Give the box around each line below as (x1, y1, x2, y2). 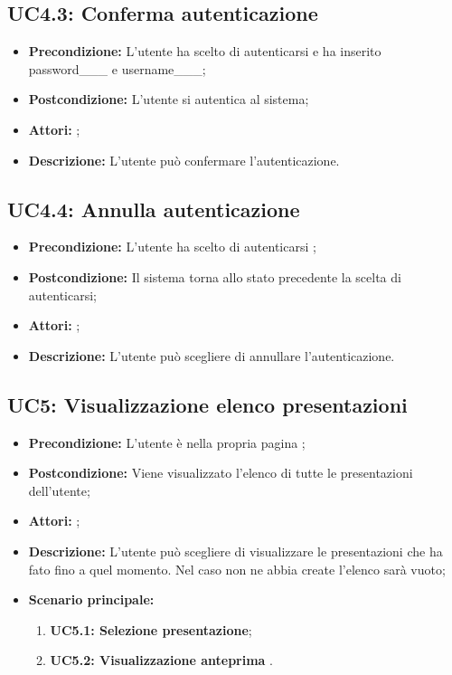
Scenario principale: (28, 590, 155, 609)
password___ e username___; (28, 59, 206, 78)
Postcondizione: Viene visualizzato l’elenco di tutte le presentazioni (28, 463, 413, 482)
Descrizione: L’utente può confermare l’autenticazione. (28, 150, 340, 169)
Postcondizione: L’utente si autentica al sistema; (28, 90, 309, 109)
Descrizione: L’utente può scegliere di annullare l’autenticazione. (28, 346, 395, 365)
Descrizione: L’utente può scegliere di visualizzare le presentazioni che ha (28, 541, 443, 560)
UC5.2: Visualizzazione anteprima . (50, 651, 274, 670)
